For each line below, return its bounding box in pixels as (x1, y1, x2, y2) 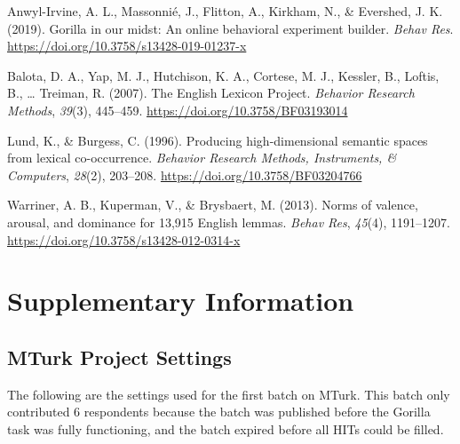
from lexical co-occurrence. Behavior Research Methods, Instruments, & (7, 148, 397, 167)
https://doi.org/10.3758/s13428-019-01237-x (7, 36, 247, 55)
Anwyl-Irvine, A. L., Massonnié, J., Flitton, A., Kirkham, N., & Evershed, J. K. (7, 2, 443, 20)
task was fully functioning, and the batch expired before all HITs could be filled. (7, 419, 444, 438)
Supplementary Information (7, 282, 354, 319)
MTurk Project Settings (7, 343, 232, 370)
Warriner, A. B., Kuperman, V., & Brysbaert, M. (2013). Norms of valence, (7, 195, 418, 214)
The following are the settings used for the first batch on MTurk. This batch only (7, 385, 450, 403)
